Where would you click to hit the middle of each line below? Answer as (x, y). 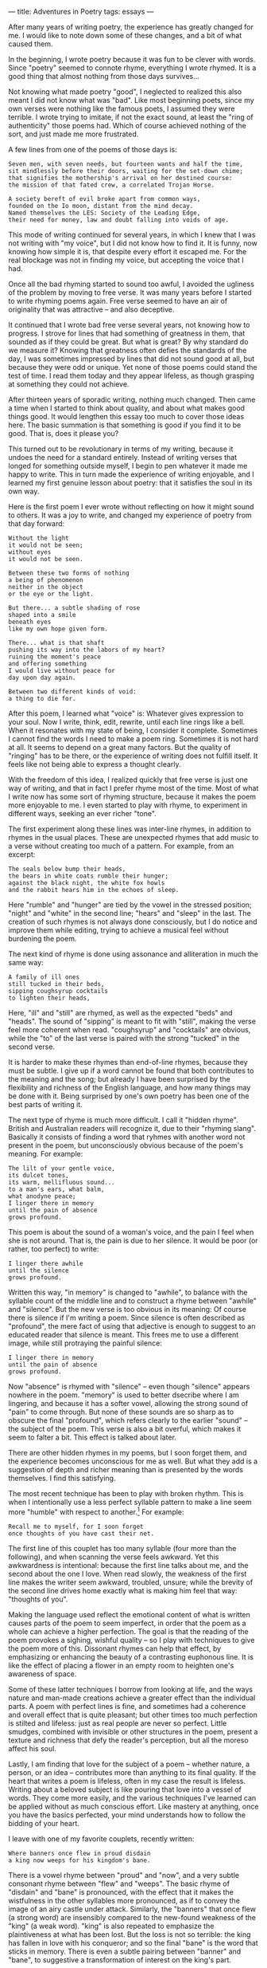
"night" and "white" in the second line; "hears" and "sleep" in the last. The (130, 913)
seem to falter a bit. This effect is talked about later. (93, 1437)
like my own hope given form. (58, 629)
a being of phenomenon (46, 580)
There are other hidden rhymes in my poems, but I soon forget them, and (128, 1453)
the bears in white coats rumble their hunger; (89, 876)
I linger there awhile (46, 1263)
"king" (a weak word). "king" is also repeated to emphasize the (111, 1926)
